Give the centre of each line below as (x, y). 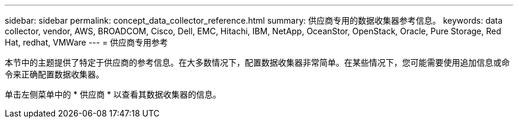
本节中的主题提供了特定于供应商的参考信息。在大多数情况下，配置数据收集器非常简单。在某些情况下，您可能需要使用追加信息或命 (257, 62)
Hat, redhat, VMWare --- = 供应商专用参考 (87, 42)
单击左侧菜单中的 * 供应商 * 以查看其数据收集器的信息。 (113, 94)
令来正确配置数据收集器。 (54, 74)
